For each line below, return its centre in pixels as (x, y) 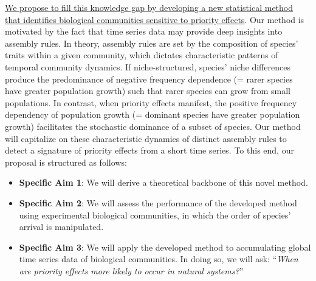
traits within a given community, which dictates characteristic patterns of (142, 55)
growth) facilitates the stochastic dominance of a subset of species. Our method (153, 126)
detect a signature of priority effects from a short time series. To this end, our (149, 150)
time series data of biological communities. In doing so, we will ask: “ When (159, 259)
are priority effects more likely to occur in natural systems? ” (131, 270)
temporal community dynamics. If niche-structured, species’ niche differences (148, 66)
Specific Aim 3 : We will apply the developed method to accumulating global (165, 247)
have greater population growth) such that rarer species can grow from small (148, 91)
